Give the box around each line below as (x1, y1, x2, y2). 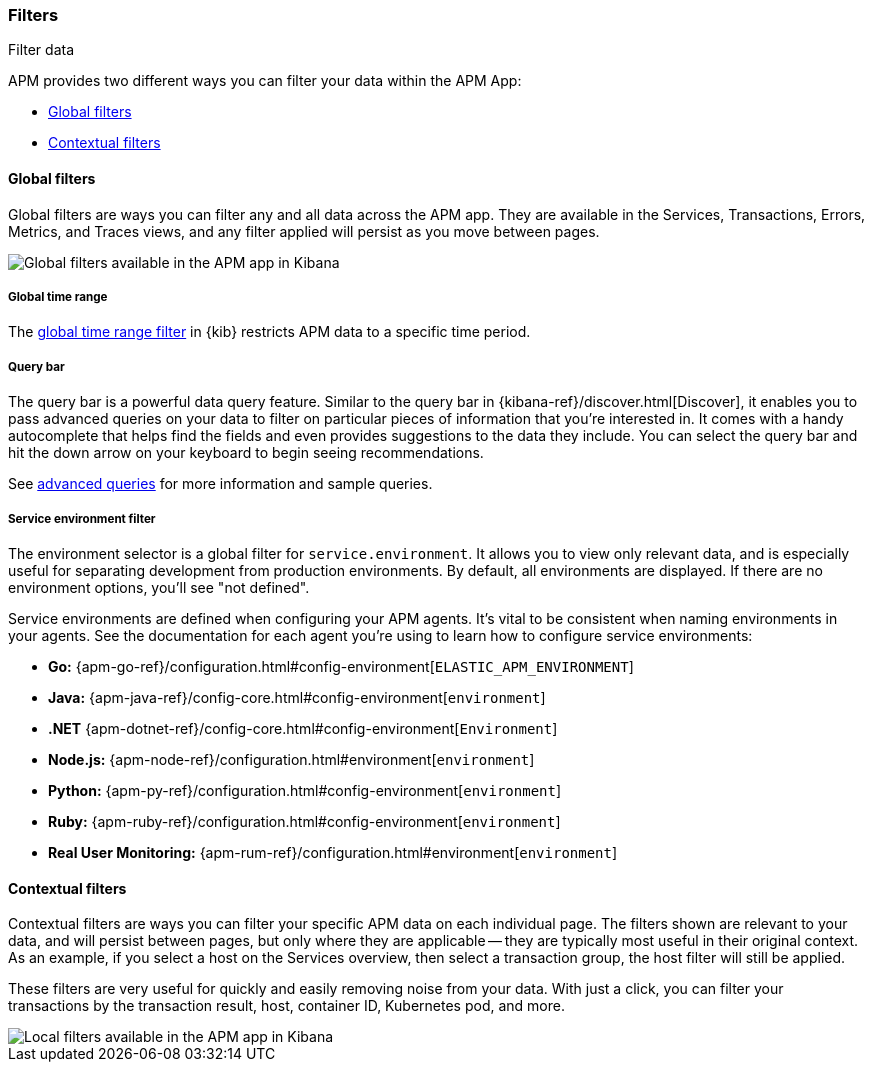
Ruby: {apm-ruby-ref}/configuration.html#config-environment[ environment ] (48, 812, 561, 830)
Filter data (8, 41, 75, 59)
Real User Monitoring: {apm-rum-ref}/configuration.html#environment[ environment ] (48, 843, 618, 861)
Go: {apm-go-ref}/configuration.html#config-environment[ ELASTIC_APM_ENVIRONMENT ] (48, 657, 634, 675)
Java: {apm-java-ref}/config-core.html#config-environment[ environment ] (48, 688, 546, 706)
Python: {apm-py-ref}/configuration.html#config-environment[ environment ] (48, 781, 562, 799)
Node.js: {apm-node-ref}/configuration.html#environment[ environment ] (48, 750, 535, 768)
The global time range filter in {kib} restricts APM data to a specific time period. (8, 323, 531, 341)
